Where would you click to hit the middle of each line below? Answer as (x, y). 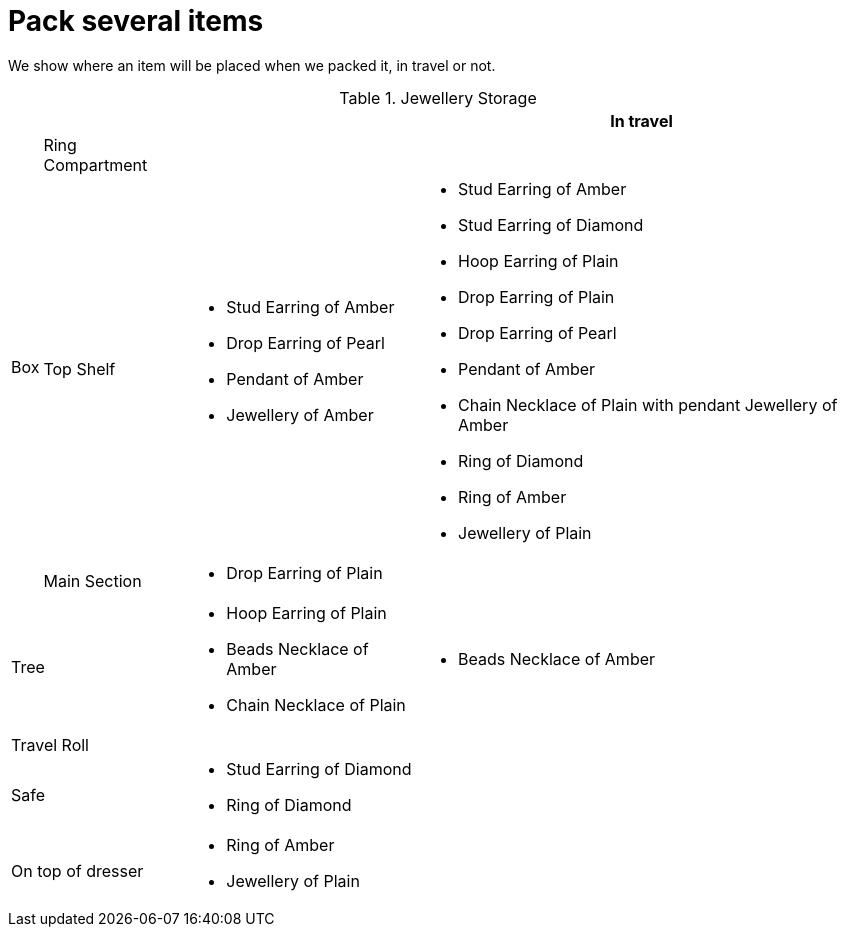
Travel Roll (50, 744)
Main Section (92, 580)
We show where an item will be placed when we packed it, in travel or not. (252, 65)
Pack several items (136, 21)
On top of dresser (77, 870)
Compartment (95, 164)
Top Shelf (79, 368)
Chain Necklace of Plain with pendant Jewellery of (648, 404)
